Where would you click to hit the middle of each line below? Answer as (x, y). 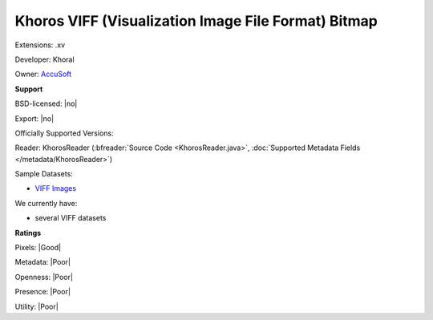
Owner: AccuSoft (43, 74)
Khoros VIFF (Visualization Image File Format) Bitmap (196, 21)
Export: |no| (34, 118)
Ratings (28, 233)
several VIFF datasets (71, 218)
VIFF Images (55, 188)
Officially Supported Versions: (64, 133)
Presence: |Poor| (43, 292)
